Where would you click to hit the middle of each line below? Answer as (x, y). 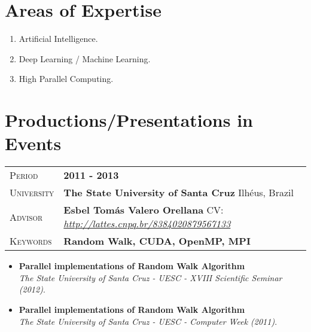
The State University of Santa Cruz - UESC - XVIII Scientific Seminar (150, 277)
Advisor (26, 217)
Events (33, 143)
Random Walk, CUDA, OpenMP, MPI (157, 241)
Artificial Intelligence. (58, 39)
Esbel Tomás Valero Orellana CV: (144, 210)
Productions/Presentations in (129, 120)
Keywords (31, 241)
